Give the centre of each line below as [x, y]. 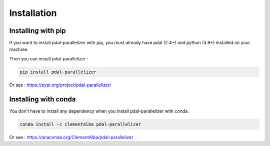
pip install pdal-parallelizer [58, 72]
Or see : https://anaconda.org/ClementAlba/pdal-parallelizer [71, 137]
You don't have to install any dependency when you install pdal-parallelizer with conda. [99, 111]
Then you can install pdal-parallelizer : [49, 59]
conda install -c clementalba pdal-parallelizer [80, 124]
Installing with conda [42, 99]
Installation [33, 13]
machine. [19, 49]
